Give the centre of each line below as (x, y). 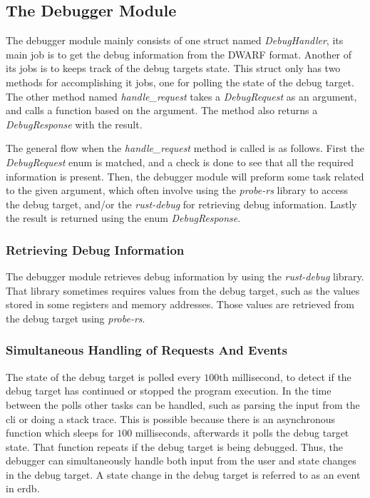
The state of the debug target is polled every (103, 376)
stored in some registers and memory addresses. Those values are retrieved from (180, 304)
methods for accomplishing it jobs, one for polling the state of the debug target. (180, 82)
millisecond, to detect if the (292, 376)
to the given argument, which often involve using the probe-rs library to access (177, 190)
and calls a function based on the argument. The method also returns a (162, 110)
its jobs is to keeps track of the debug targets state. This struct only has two (173, 68)
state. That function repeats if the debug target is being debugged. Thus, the (174, 446)
